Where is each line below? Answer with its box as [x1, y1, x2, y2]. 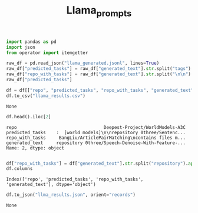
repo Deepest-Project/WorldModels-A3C [6, 124, 186, 130]
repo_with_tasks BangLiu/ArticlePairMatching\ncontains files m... [6, 135, 186, 141]
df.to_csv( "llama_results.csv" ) [6, 92, 85, 99]
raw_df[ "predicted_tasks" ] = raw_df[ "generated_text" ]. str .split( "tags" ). [6, 66, 194, 72]
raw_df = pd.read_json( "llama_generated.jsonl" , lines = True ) [6, 60, 160, 66]
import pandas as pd [6, 39, 57, 45]
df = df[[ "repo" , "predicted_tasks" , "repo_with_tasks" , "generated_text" [6, 87, 194, 93]
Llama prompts [66, 4, 132, 19]
